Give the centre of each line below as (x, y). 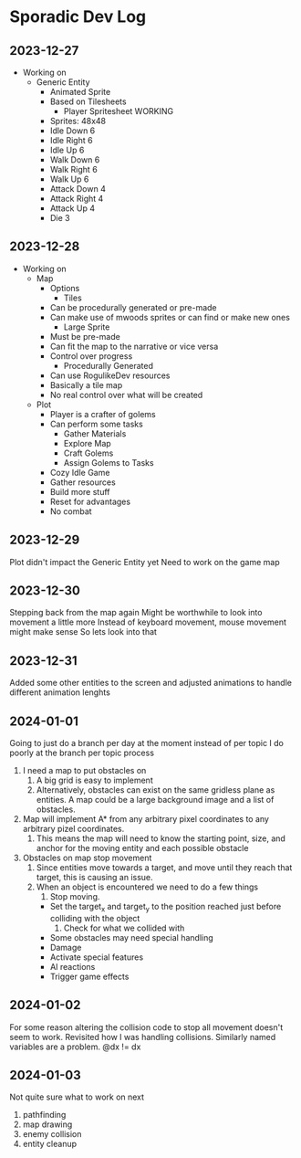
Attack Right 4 (77, 199)
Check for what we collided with (124, 928)
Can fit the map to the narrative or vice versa (134, 346)
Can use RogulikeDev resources (110, 375)
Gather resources (83, 482)
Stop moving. (75, 897)
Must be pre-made (85, 336)
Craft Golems (88, 453)
